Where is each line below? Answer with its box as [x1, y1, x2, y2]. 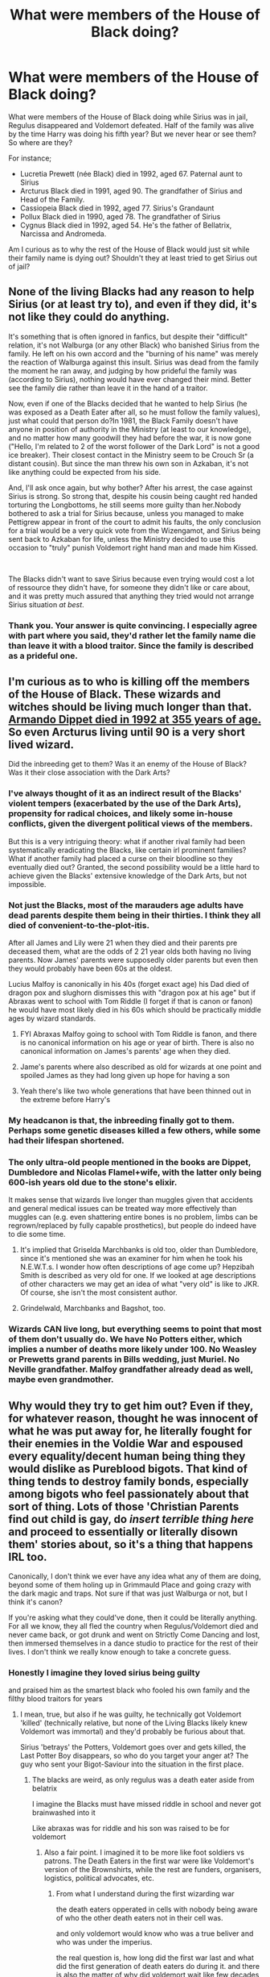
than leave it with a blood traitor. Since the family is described [8, 639, 254, 651]
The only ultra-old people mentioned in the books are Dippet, [8, 1156, 252, 1167]
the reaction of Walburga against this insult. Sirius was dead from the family [8, 357, 260, 367]
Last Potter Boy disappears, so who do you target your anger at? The [19, 1751, 249, 1761]
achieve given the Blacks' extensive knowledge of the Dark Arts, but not [8, 871, 247, 880]
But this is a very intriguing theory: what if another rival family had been [8, 836, 245, 846]
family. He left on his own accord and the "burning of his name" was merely [8, 348, 259, 358]
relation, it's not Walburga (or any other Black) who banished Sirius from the [8, 340, 260, 350]
